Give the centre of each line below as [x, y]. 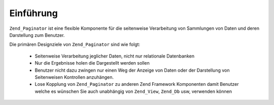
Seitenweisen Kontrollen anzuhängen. [74, 77]
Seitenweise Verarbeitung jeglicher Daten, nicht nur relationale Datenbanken [115, 56]
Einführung [33, 13]
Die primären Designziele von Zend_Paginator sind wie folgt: [75, 44]
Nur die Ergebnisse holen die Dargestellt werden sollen [92, 63]
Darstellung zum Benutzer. [37, 35]
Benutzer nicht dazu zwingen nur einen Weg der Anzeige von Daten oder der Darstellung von [132, 70]
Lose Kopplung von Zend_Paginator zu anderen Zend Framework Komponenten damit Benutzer [137, 84]
